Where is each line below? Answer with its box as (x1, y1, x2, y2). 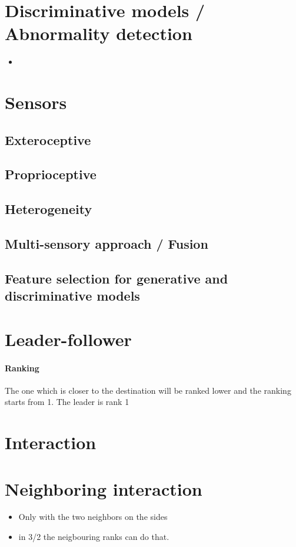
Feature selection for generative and (5, 269, 228, 287)
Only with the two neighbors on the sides (18, 510, 168, 523)
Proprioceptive (5, 165, 97, 183)
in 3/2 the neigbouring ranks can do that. (18, 530, 169, 543)
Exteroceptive (5, 130, 91, 149)
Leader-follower (5, 327, 132, 351)
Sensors (5, 90, 67, 114)
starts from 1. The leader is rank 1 (5, 396, 129, 408)
